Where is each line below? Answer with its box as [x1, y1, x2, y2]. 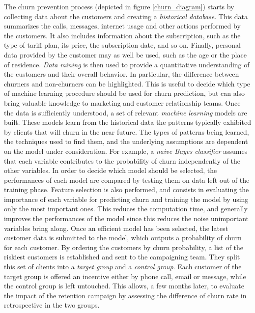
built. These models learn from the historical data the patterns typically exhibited [4, 117, 251, 127]
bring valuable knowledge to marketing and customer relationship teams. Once [4, 97, 241, 108]
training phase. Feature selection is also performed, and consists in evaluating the [4, 184, 249, 195]
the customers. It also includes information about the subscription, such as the [4, 30, 241, 40]
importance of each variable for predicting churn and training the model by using [4, 194, 249, 204]
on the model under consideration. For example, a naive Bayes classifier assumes [4, 145, 248, 156]
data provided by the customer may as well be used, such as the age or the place [4, 49, 247, 59]
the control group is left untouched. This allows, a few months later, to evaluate [4, 281, 244, 291]
